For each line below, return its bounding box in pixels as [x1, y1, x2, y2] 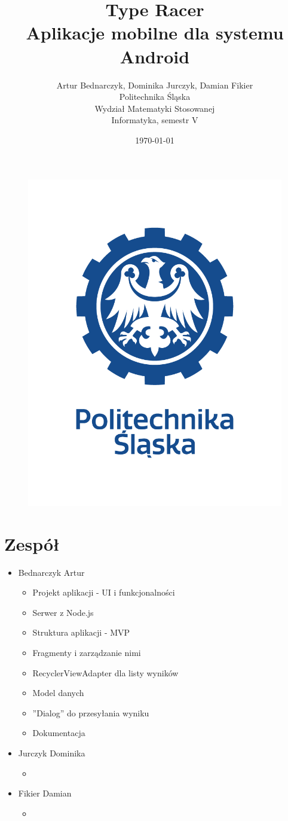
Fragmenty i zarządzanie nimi [32, 646, 141, 658]
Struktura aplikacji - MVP [32, 626, 130, 639]
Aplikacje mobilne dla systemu [26, 20, 284, 45]
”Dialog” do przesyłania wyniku [32, 706, 149, 719]
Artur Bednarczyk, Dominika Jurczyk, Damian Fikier [56, 78, 253, 91]
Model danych [32, 686, 84, 699]
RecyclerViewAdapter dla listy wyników [32, 666, 179, 679]
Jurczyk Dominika [18, 746, 85, 759]
